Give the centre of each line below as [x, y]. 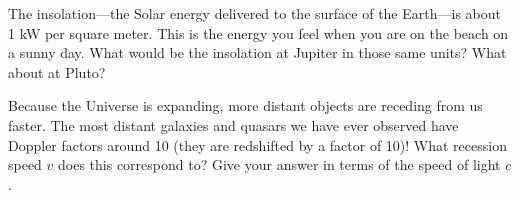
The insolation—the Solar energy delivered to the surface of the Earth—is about [254, 13]
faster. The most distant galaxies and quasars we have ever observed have [233, 124]
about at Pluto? [57, 71]
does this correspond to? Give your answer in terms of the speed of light [279, 164]
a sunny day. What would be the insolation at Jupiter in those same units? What [257, 52]
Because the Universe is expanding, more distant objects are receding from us [245, 105]
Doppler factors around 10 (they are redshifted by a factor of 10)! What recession [257, 144]
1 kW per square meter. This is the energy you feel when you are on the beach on [258, 32]
